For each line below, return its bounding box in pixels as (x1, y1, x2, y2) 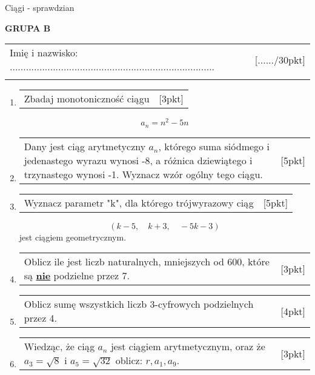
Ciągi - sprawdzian (5, 1, 75, 13)
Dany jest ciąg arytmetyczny (24, 139, 146, 153)
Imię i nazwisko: (10, 45, 78, 60)
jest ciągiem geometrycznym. (19, 230, 127, 243)
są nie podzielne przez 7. (24, 268, 130, 283)
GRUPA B (5, 21, 51, 34)
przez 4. (24, 311, 58, 325)
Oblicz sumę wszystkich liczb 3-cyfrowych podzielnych (24, 297, 254, 311)
